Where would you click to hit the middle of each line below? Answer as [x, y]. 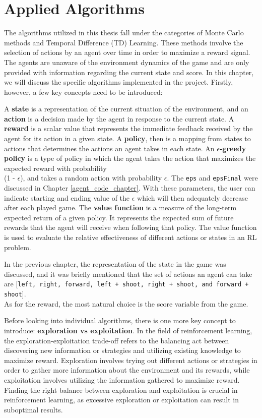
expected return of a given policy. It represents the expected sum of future [119, 217]
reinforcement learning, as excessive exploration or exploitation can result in [122, 400]
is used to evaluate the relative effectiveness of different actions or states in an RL [130, 237]
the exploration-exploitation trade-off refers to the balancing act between [117, 340]
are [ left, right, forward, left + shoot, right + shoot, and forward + [126, 284]
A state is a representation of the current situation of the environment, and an [126, 109]
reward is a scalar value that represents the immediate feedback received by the [128, 128]
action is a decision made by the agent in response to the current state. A [119, 118]
